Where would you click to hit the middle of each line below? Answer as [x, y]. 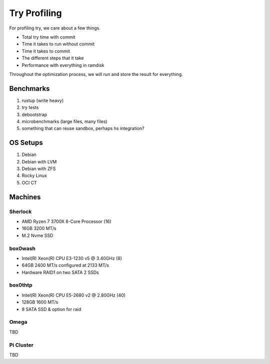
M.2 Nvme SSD [37, 235]
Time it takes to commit [46, 51]
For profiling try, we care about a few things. [55, 28]
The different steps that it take [53, 58]
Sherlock [20, 211]
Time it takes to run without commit [58, 44]
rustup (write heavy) [43, 100]
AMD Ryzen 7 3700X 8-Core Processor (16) [67, 221]
